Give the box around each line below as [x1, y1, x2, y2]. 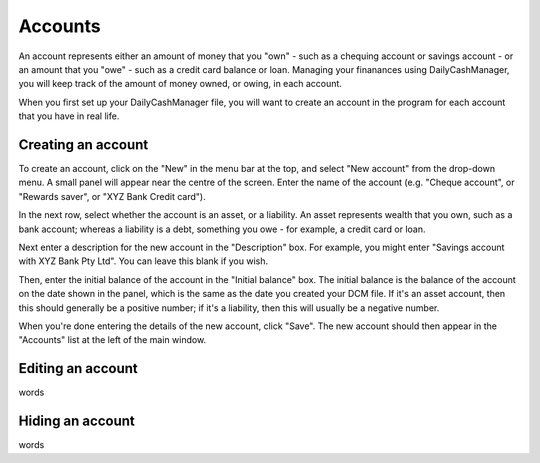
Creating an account [18, 136, 149, 153]
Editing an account [18, 360, 139, 377]
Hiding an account [18, 413, 135, 430]
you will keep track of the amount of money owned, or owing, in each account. [18, 78, 342, 90]
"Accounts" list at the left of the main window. [18, 334, 207, 346]
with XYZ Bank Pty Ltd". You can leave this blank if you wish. [18, 255, 269, 267]
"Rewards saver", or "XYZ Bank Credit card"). [18, 190, 206, 202]
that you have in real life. [18, 110, 120, 122]
